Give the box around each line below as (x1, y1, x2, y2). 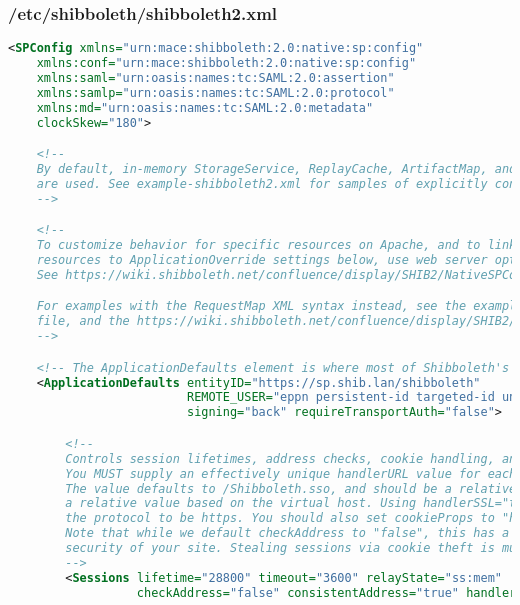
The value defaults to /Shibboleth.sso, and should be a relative (65, 481, 517, 496)
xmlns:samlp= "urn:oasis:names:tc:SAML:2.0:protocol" (36, 85, 395, 100)
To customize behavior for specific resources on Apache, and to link (36, 238, 517, 253)
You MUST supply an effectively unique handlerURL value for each (65, 466, 517, 481)
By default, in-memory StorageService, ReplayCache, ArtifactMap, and (36, 162, 517, 176)
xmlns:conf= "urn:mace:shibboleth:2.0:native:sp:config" (36, 56, 417, 71)
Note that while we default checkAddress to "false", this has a (65, 526, 510, 541)
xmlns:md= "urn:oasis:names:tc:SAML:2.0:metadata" (36, 100, 374, 115)
